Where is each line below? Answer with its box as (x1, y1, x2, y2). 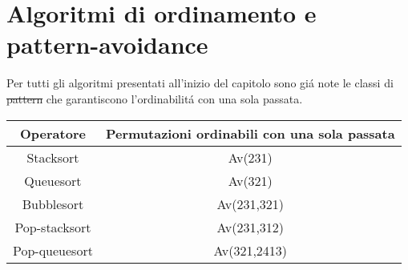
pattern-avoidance (6, 28, 208, 61)
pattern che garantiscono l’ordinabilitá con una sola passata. (6, 90, 303, 107)
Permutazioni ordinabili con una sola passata (105, 123, 395, 143)
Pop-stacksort (14, 217, 91, 236)
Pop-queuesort (13, 240, 93, 260)
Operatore (20, 123, 86, 143)
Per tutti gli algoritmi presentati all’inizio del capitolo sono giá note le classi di (6, 75, 394, 91)
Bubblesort (22, 194, 84, 213)
